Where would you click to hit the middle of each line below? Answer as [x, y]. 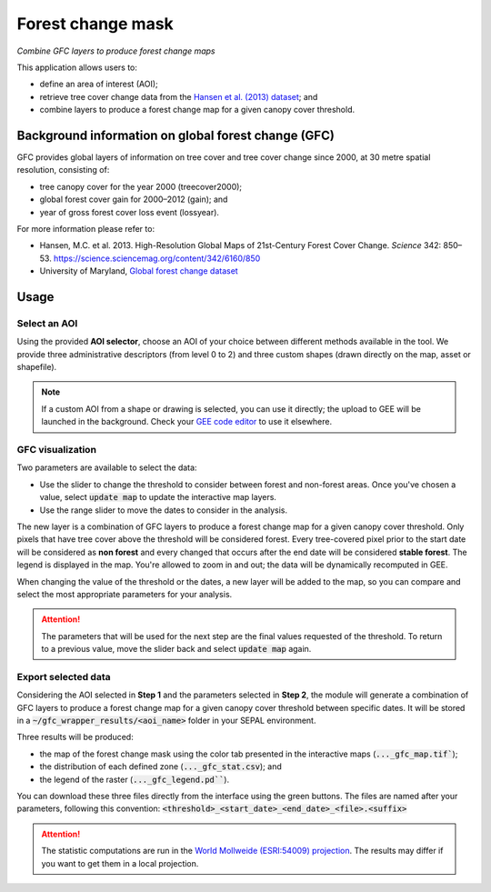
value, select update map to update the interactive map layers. [158, 497]
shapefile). [37, 367]
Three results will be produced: [75, 737]
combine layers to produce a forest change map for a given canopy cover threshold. [197, 110]
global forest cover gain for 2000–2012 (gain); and [134, 199]
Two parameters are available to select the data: [107, 467]
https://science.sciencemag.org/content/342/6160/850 [157, 258]
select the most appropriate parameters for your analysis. [125, 594]
